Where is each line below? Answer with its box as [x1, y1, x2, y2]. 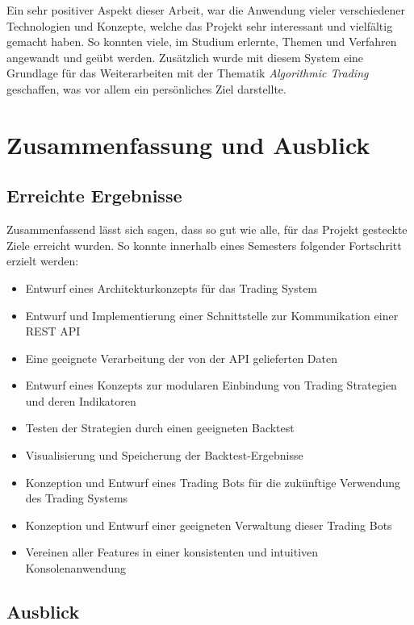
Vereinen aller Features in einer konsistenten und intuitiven [25, 544, 319, 560]
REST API [25, 323, 81, 340]
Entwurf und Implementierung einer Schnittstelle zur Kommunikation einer [25, 306, 399, 323]
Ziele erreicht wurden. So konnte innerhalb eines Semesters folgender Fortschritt [6, 236, 402, 253]
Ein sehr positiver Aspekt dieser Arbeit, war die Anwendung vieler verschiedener [6, 2, 406, 18]
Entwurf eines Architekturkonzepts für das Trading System [25, 279, 318, 296]
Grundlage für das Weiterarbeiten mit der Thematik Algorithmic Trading [6, 65, 369, 81]
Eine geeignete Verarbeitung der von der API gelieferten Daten [25, 349, 337, 366]
